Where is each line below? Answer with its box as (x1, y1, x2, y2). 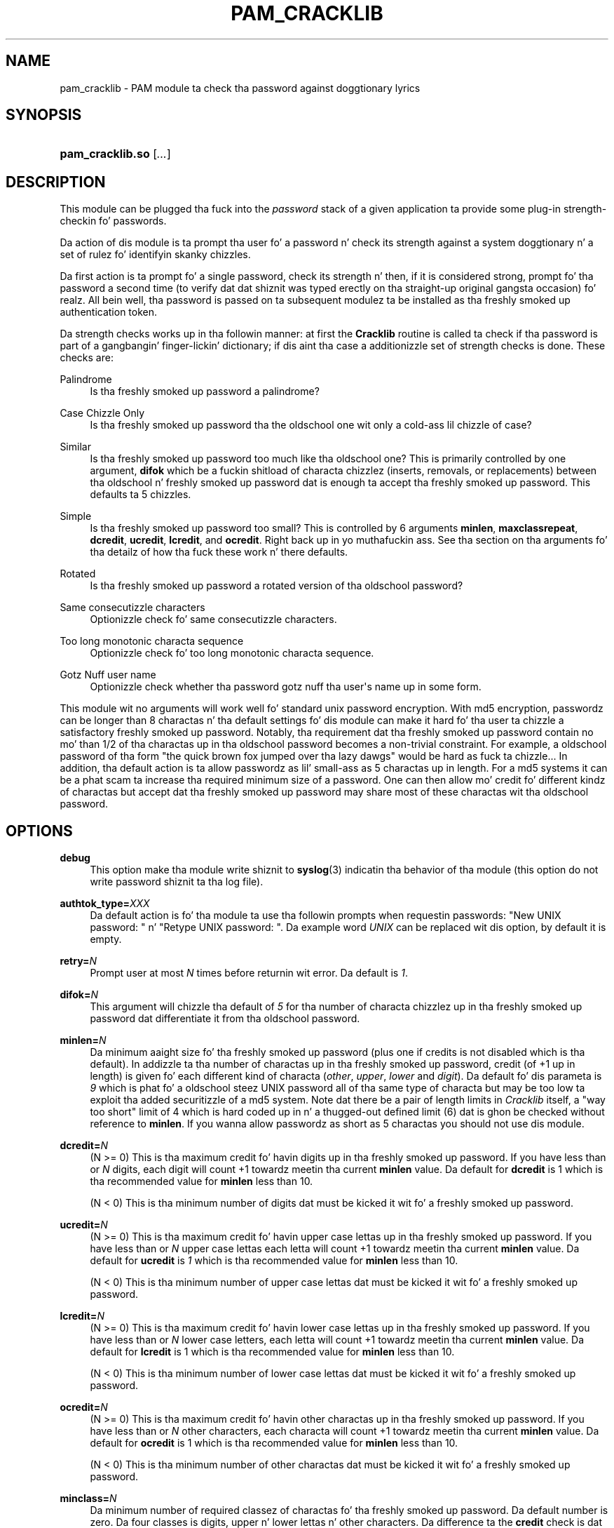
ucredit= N (60, 1219, 108, 1231)
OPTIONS (6, 822, 73, 840)
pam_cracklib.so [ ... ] (60, 147, 171, 161)
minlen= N (60, 1034, 107, 1047)
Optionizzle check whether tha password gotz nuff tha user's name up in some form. (90, 681, 482, 693)
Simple (60, 510, 92, 523)
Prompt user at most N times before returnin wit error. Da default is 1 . (90, 967, 408, 979)
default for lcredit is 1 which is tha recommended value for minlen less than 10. (90, 1346, 455, 1358)
